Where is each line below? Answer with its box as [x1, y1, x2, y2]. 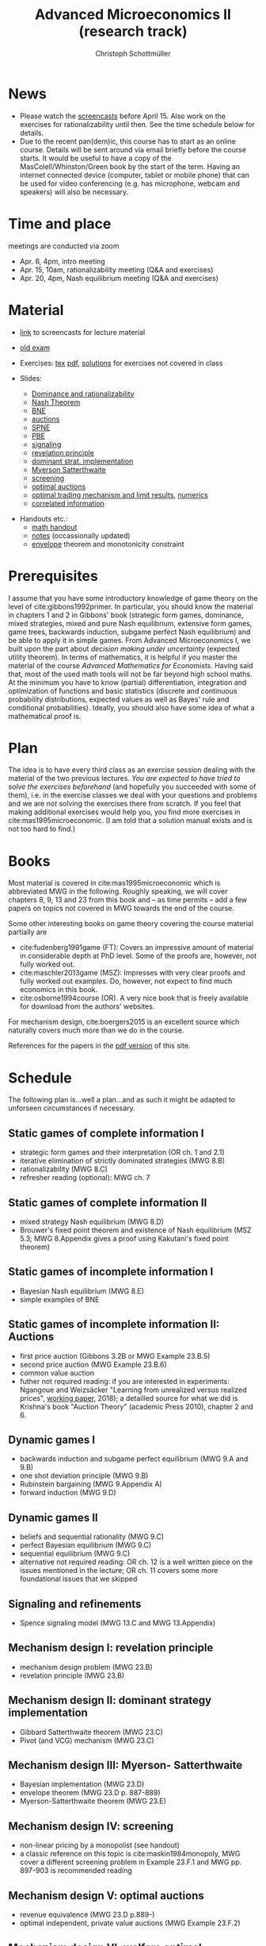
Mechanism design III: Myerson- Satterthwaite [8, 1759, 243, 1772]
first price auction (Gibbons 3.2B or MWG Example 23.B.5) [19, 1351, 211, 1360]
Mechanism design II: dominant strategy [8, 1694, 212, 1707]
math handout [31, 522, 78, 532]
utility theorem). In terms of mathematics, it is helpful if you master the [8, 652, 237, 662]
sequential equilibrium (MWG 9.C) [19, 1549, 131, 1559]
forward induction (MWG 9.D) [19, 1488, 116, 1498]
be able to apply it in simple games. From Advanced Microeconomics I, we [8, 635, 251, 644]
